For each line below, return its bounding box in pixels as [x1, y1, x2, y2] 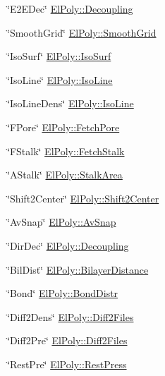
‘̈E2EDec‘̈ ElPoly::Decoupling [7, 1, 133, 16]
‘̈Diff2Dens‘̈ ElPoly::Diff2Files [7, 309, 134, 324]
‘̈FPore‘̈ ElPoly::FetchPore [7, 119, 120, 134]
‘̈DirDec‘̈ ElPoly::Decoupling [7, 238, 129, 253]
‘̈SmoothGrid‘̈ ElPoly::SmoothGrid [7, 25, 157, 40]
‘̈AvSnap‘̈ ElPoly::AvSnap [7, 214, 116, 229]
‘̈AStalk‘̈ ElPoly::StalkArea [7, 167, 123, 182]
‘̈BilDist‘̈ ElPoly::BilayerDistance [7, 262, 149, 277]
